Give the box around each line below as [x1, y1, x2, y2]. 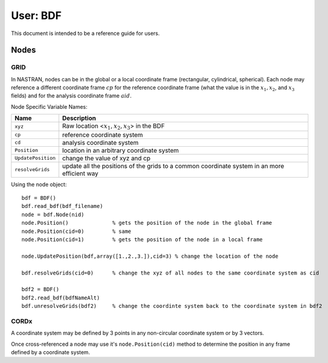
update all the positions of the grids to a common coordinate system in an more [62, 162, 285, 170]
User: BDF [11, 9, 62, 22]
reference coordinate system [62, 131, 143, 139]
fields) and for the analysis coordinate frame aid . [11, 92, 132, 99]
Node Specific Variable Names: [11, 103, 88, 110]
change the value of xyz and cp [62, 154, 151, 162]
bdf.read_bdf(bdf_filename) [21, 203, 103, 210]
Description [62, 114, 96, 122]
